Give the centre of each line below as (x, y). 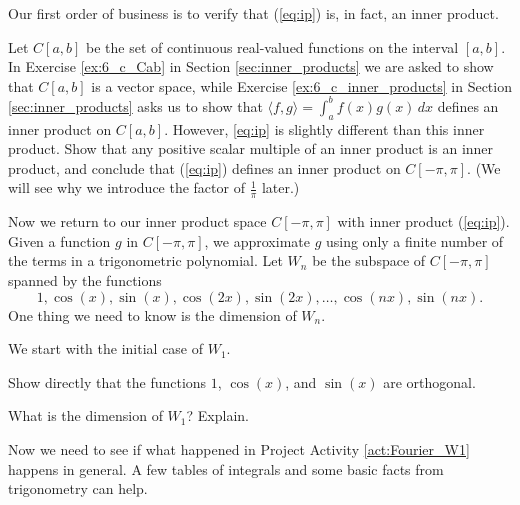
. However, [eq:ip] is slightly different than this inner (324, 128)
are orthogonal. (429, 381)
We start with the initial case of (106, 348)
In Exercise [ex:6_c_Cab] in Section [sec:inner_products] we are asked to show (251, 66)
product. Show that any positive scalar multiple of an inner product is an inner (251, 148)
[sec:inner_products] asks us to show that (135, 105)
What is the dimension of (85, 415)
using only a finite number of (414, 240)
